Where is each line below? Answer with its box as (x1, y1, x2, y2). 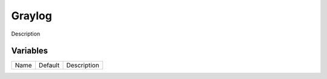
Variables (11, 46, 48, 56)
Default (38, 61, 60, 69)
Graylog (11, 9, 53, 22)
